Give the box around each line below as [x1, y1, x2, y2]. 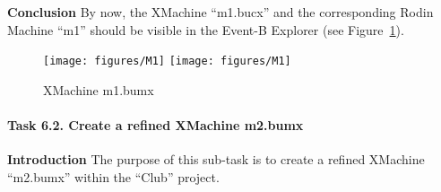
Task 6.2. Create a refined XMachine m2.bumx [7, 116, 304, 135]
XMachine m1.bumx [43, 80, 154, 99]
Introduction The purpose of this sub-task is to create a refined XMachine [7, 150, 425, 169]
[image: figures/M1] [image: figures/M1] [43, 55, 291, 68]
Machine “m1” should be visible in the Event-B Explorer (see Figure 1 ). [7, 20, 404, 39]
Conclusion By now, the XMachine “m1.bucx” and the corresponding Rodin [7, 3, 434, 21]
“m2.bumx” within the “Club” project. [7, 167, 220, 186]
